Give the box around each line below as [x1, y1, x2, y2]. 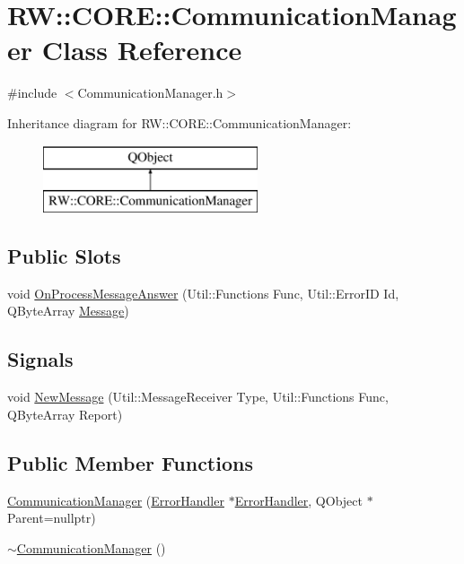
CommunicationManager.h [77, 83, 223, 102]
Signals [7, 345, 74, 373]
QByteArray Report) [7, 404, 123, 423]
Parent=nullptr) [7, 508, 96, 527]
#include [7, 83, 57, 102]
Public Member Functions [7, 448, 253, 476]
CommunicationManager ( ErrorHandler [7, 490, 224, 509]
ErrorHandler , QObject [234, 490, 363, 509]
